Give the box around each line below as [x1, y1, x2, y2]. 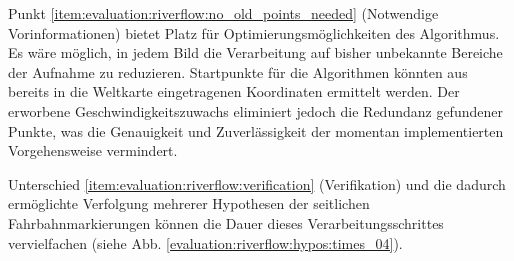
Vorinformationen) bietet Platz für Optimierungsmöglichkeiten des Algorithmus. [8, 22, 500, 43]
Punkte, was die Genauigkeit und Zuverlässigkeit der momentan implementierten [8, 120, 504, 141]
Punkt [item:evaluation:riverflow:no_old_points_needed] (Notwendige [8, 3, 439, 23]
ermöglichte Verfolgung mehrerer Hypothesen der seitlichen [8, 193, 370, 214]
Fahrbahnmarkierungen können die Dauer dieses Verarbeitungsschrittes [8, 212, 444, 233]
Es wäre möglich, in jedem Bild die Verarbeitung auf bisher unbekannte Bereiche [8, 42, 503, 63]
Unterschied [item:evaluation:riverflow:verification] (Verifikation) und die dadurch [8, 173, 506, 194]
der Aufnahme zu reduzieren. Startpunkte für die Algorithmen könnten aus [8, 61, 468, 82]
